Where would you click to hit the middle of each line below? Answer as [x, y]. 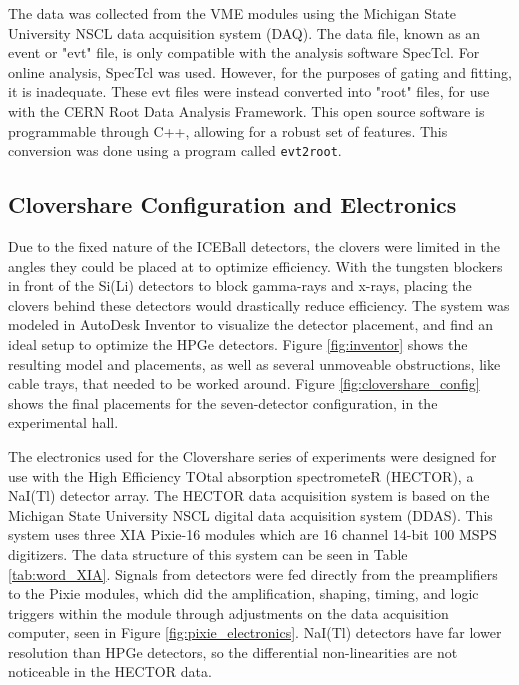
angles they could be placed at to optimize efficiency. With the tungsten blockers [255, 265]
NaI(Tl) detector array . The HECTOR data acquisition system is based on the [249, 495]
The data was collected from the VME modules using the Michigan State [232, 13]
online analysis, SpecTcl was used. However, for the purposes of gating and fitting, [260, 71]
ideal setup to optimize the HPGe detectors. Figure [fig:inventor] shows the [238, 343]
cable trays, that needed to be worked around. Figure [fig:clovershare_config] [244, 383]
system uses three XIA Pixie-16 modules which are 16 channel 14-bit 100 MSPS [252, 534]
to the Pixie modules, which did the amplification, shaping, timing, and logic [243, 593]
